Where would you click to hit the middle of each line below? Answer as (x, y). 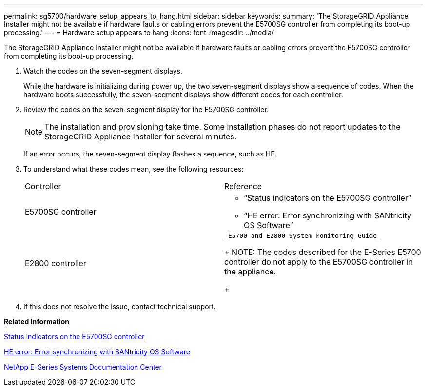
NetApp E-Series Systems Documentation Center (83, 367)
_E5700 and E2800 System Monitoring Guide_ (302, 236)
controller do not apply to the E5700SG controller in (319, 262)
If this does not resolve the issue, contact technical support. (120, 306)
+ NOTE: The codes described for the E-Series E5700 (323, 252)
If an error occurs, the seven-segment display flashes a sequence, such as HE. (150, 154)
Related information (37, 322)
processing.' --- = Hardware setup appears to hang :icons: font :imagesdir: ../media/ (139, 32)
